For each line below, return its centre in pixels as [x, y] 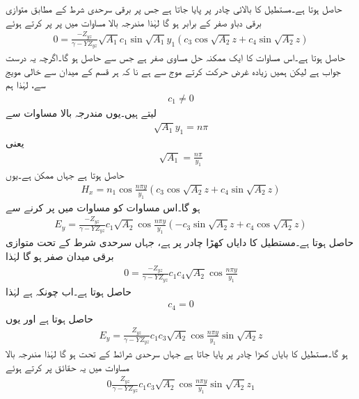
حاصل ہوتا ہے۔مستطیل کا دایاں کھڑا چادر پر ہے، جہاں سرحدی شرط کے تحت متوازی [180, 242]
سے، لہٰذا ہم [26, 84]
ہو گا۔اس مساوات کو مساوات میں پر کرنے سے [103, 207]
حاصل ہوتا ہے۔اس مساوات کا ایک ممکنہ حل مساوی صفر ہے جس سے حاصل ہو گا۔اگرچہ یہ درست [176, 57]
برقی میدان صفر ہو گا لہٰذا [60, 255]
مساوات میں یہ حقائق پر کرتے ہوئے [67, 367]
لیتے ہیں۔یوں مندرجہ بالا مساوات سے [81, 112]
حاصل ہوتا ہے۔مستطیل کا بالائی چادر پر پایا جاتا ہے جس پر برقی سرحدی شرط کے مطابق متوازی [174, 8]
